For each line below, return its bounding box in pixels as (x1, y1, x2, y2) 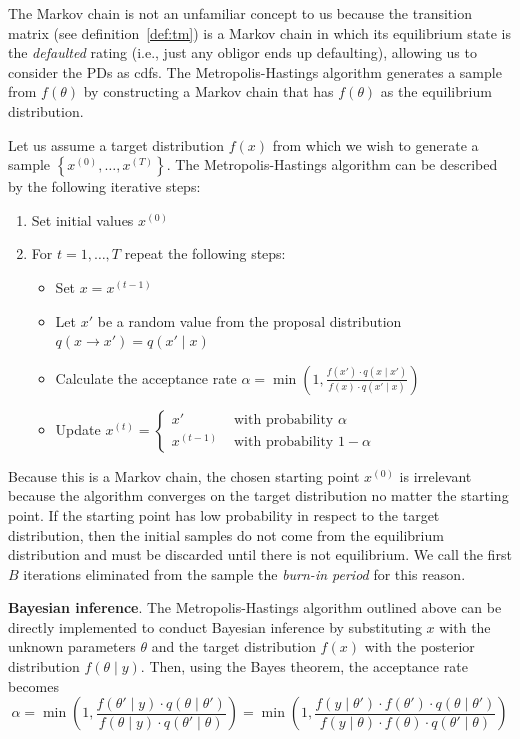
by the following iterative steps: (8, 176, 201, 197)
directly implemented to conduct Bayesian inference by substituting (8, 616, 422, 637)
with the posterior (364, 636, 475, 657)
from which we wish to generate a (272, 134, 479, 155)
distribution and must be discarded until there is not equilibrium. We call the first (8, 544, 512, 565)
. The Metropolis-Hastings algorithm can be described (166, 154, 498, 175)
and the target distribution (151, 636, 316, 657)
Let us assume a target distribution (8, 134, 225, 155)
